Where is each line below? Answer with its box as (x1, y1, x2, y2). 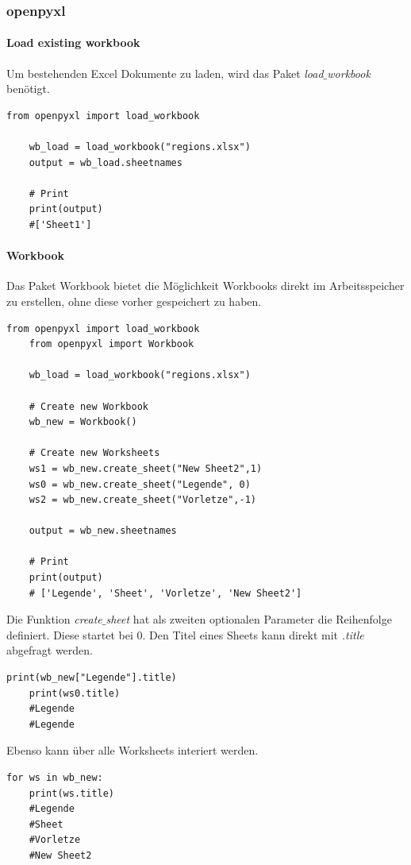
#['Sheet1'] (29, 218, 92, 230)
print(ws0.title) (29, 687, 121, 699)
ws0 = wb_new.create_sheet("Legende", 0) (29, 478, 251, 490)
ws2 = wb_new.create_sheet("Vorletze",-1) (29, 494, 256, 506)
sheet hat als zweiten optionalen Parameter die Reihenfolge (106, 611, 392, 628)
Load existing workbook (6, 34, 140, 51)
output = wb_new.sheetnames (29, 525, 177, 537)
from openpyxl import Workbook (29, 338, 194, 350)
